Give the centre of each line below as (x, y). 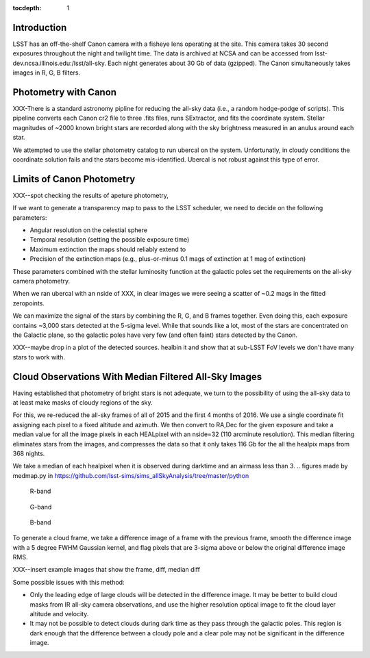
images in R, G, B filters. (47, 73)
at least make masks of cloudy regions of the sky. (83, 403)
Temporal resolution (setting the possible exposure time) (110, 240)
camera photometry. (41, 281)
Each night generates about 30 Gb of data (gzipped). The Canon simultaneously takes (229, 63)
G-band (41, 507)
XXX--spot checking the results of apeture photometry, (91, 195)
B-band (40, 522)
